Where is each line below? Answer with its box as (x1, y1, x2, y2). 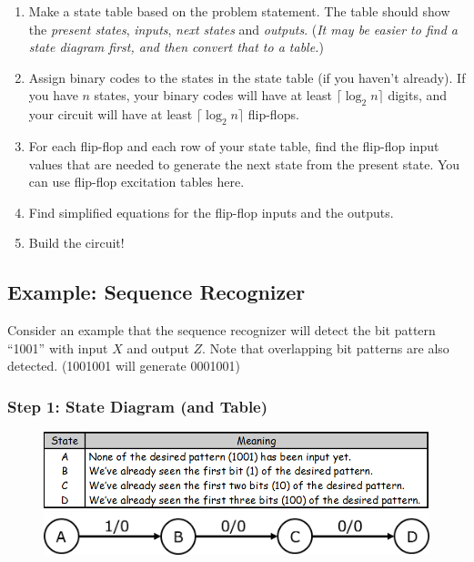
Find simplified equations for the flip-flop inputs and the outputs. (28, 202, 394, 221)
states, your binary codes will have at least (94, 86, 332, 105)
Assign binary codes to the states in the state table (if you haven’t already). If (28, 67, 466, 87)
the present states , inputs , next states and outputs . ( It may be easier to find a (28, 19, 458, 38)
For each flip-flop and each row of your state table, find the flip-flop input (28, 136, 439, 155)
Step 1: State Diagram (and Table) (7, 394, 268, 417)
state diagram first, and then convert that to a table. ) (28, 37, 324, 56)
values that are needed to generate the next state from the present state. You (28, 154, 460, 173)
